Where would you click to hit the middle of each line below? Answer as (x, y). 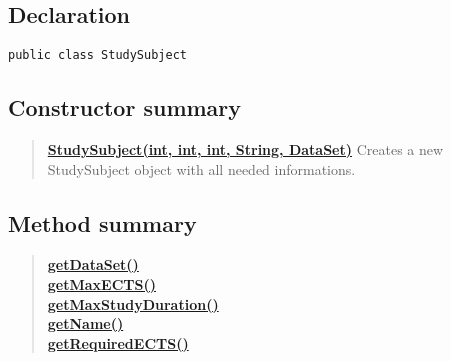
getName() (85, 323)
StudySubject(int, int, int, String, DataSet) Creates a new (245, 149)
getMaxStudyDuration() (133, 303)
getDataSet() (93, 264)
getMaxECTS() (101, 284)
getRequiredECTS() (118, 342)
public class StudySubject (97, 55)
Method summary (102, 222)
